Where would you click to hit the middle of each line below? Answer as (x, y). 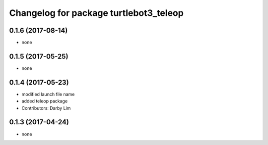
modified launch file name (48, 94)
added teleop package (45, 101)
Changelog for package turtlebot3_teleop (96, 13)
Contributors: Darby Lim (46, 108)
